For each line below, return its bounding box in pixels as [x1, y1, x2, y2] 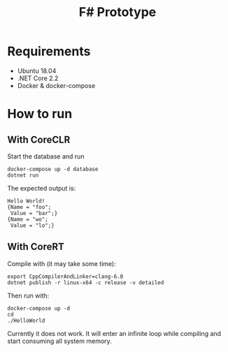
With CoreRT [7, 241, 65, 253]
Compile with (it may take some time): [7, 259, 117, 267]
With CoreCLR [7, 133, 71, 145]
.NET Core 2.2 [17, 74, 59, 82]
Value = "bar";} [10, 210, 58, 217]
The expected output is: [7, 184, 76, 192]
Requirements [7, 43, 91, 59]
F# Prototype [78, 4, 157, 20]
